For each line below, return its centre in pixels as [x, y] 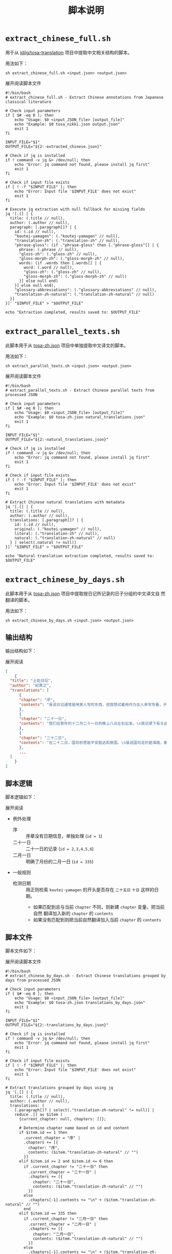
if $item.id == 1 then [43, 1132]
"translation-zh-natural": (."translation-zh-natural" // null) [84, 294]
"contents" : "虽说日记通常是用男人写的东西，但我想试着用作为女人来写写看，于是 [95, 705]
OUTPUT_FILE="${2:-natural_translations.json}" [57, 439]
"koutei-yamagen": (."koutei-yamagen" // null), [67, 236]
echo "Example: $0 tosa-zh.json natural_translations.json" [80, 417]
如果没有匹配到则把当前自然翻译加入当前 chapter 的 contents [97, 919]
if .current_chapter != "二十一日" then [66, 1167]
